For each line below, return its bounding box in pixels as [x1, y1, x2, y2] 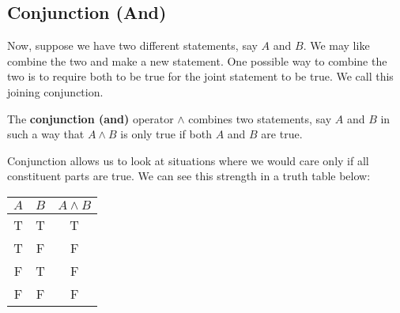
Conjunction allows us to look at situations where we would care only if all [7, 152, 369, 168]
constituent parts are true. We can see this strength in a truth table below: [7, 168, 371, 184]
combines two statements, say [188, 110, 332, 126]
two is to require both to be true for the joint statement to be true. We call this [7, 68, 394, 85]
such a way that [7, 126, 85, 142]
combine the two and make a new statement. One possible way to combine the [7, 52, 387, 69]
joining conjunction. [7, 83, 104, 100]
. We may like [303, 37, 370, 54]
